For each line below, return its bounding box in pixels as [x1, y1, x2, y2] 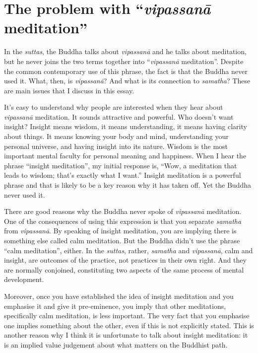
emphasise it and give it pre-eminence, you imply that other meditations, [4, 300, 226, 311]
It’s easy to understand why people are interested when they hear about [4, 102, 223, 112]
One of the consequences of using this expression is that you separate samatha [4, 215, 242, 226]
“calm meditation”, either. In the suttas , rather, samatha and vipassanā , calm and [4, 245, 253, 255]
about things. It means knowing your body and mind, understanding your [4, 131, 229, 141]
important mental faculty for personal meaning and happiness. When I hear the [4, 150, 247, 161]
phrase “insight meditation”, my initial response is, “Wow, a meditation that [4, 160, 237, 170]
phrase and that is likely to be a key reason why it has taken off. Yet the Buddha [4, 180, 251, 190]
